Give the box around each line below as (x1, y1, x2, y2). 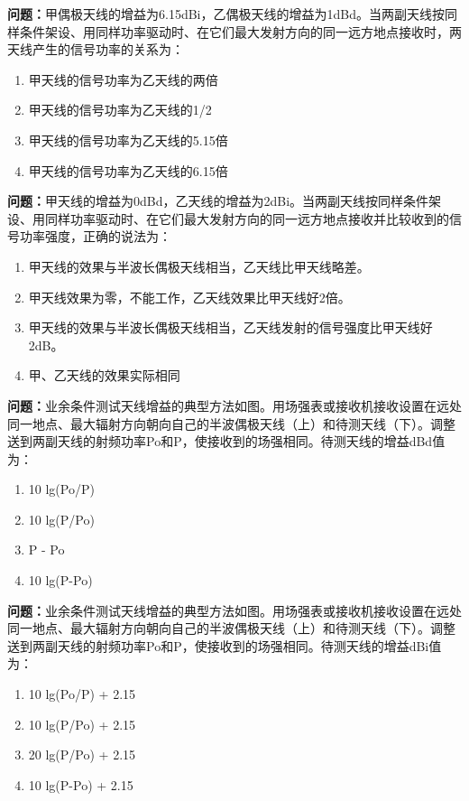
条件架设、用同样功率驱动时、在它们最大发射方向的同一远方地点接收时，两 (19, 22, 462, 41)
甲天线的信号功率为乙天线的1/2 (28, 100, 212, 119)
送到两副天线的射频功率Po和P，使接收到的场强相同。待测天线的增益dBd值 (7, 432, 446, 451)
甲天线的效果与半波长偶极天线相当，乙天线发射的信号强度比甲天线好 (28, 318, 433, 337)
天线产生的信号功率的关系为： (7, 40, 184, 59)
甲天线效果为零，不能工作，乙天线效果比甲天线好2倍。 (28, 287, 351, 306)
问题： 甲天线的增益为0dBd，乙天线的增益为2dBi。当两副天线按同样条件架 (7, 191, 442, 210)
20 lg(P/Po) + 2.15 (28, 745, 136, 764)
